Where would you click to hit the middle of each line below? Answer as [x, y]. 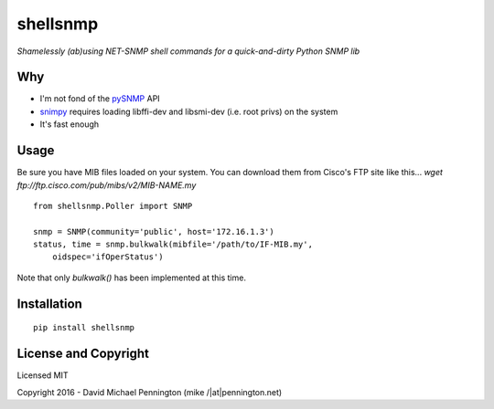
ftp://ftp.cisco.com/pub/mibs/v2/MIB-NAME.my [107, 185]
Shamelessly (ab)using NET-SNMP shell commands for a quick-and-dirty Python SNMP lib [188, 51]
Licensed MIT [43, 375]
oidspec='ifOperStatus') [107, 257]
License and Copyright [83, 354]
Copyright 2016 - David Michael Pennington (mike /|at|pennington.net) [150, 392]
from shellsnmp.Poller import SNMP [113, 206]
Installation [49, 304]
